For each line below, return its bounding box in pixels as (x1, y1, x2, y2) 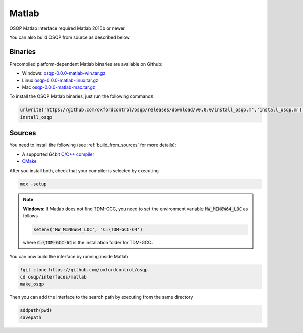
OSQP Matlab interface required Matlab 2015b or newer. (9, 25, 126, 31)
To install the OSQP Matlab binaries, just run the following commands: (9, 93, 155, 99)
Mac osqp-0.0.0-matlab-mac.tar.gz (22, 84, 95, 90)
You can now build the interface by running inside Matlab (9, 253, 128, 259)
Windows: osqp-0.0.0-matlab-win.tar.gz (22, 70, 106, 76)
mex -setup (20, 181, 47, 187)
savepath (20, 314, 42, 320)
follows (23, 213, 38, 219)
